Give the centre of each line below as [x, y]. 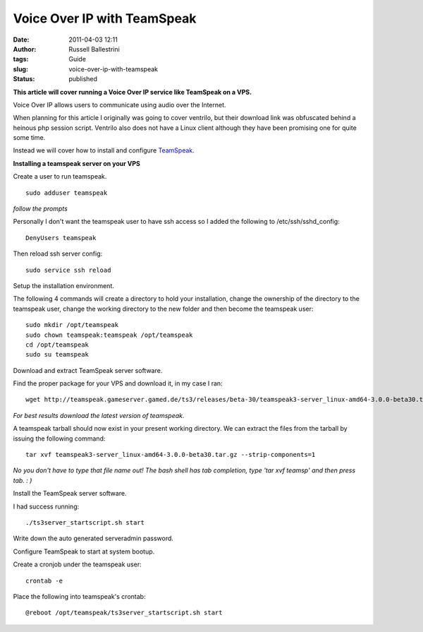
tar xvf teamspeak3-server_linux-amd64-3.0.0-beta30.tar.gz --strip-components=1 [171, 455]
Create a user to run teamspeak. [60, 177]
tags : [21, 59]
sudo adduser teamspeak [67, 193]
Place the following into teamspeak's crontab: [79, 596]
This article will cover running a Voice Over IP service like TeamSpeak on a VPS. [133, 92]
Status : [24, 79]
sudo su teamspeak [57, 354]
